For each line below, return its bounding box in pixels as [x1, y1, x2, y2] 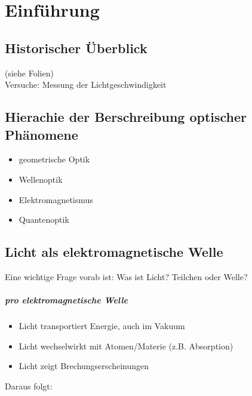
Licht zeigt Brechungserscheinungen [19, 360, 149, 372]
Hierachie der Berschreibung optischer [5, 108, 247, 126]
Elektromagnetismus [19, 193, 93, 205]
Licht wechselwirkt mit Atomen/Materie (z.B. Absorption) [19, 339, 233, 352]
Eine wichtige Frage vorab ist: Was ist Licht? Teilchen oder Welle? [5, 270, 248, 283]
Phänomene [5, 125, 78, 143]
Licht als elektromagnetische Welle [5, 242, 223, 261]
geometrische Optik [19, 153, 90, 165]
